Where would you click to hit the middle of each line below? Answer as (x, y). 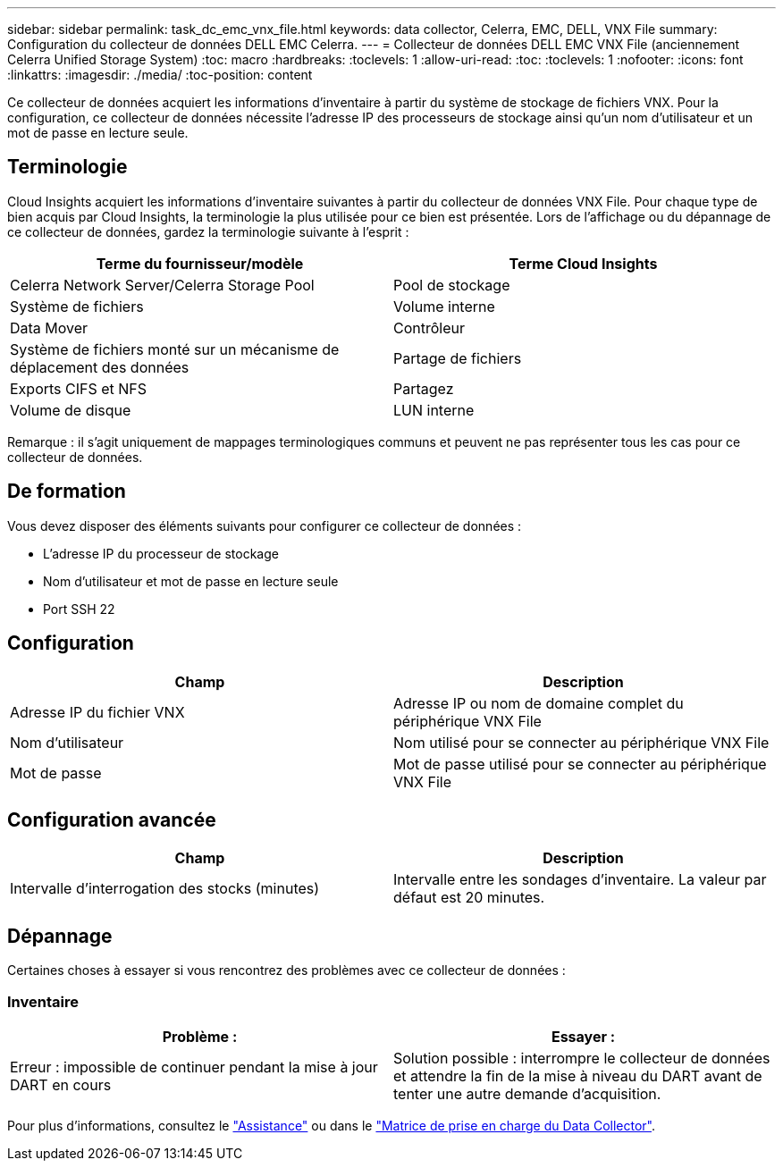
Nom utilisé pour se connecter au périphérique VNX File (581, 742)
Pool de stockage (452, 285)
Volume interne (444, 306)
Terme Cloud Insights (583, 263)
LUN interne (434, 410)
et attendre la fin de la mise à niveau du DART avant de (578, 1076)
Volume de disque (71, 410)
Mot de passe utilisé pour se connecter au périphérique (580, 764)
